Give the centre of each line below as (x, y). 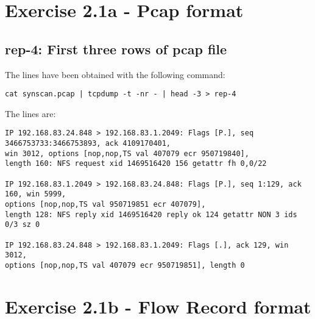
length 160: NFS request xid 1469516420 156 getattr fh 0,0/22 (136, 164)
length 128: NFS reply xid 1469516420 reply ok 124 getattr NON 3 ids (151, 214)
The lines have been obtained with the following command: (115, 74)
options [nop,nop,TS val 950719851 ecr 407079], (105, 205)
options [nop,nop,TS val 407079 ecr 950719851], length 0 (125, 265)
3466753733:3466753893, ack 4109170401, (88, 144)
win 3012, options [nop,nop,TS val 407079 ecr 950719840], (127, 153)
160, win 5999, (36, 194)
